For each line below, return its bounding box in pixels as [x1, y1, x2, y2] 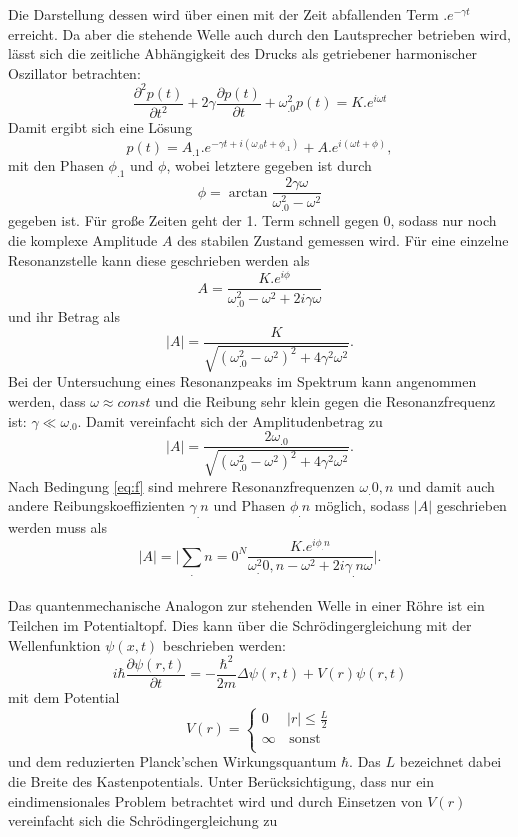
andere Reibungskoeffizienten [8, 495, 185, 516]
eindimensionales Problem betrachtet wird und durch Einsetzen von [8, 790, 423, 811]
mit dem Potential [8, 686, 120, 707]
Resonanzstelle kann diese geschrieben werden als [8, 249, 310, 270]
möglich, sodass [314, 495, 410, 516]
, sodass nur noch [390, 210, 497, 231]
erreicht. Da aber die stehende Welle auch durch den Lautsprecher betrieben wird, [8, 23, 511, 44]
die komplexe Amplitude [8, 229, 158, 250]
